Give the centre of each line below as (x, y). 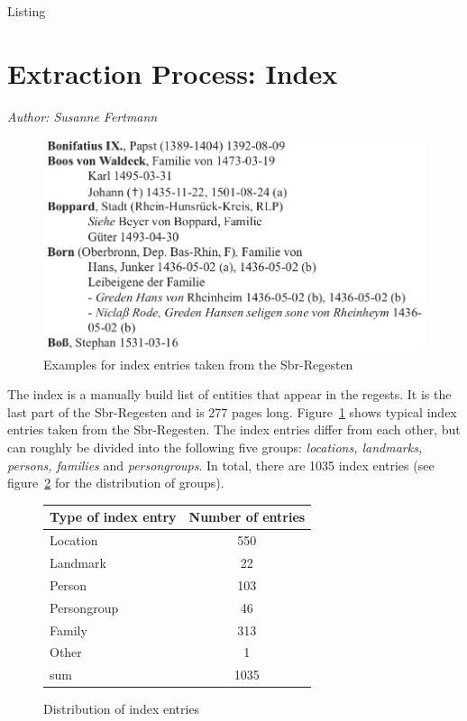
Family (69, 630)
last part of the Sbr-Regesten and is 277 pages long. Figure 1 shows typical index (232, 411)
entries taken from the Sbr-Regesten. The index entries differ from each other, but (234, 429)
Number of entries (247, 517)
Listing (27, 11)
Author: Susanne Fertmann (82, 116)
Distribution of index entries (122, 709)
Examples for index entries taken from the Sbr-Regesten (198, 364)
